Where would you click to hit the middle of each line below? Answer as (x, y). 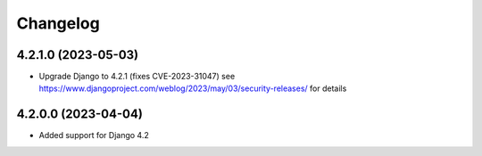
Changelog (58, 23)
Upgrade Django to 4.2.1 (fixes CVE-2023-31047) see (137, 77)
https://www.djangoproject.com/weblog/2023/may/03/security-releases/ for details (193, 88)
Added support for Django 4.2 (94, 135)
